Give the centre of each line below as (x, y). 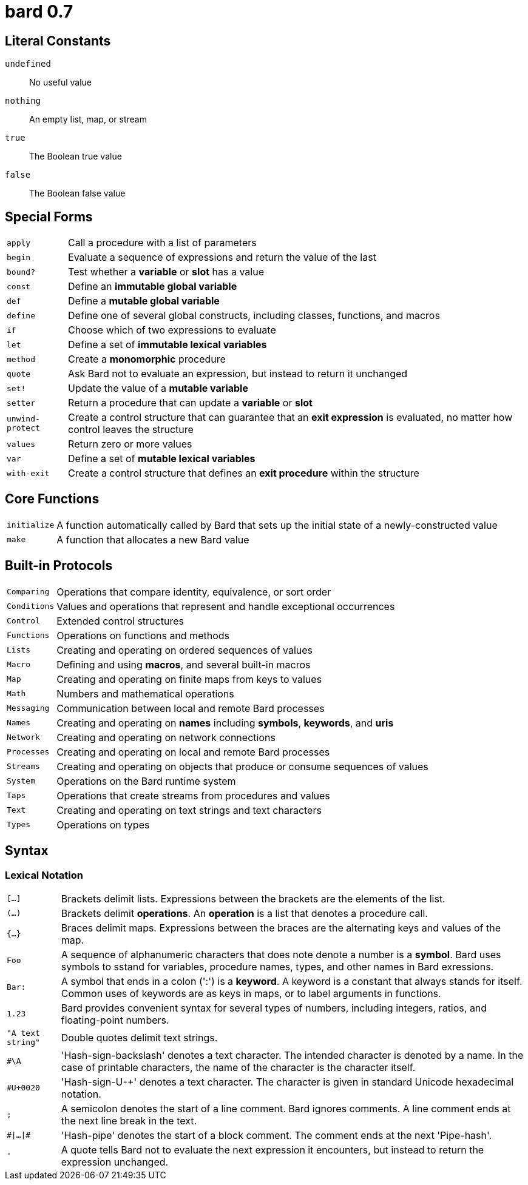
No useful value (60, 82)
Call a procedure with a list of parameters (162, 243)
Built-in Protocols (59, 566)
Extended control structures (120, 621)
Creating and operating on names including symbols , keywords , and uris (225, 723)
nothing (23, 101)
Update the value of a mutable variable (158, 388)
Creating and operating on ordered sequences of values (185, 650)
